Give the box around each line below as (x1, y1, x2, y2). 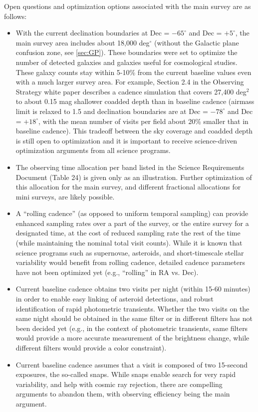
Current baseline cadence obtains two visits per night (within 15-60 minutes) (15, 283, 251, 294)
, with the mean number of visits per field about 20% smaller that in (38, 115, 249, 126)
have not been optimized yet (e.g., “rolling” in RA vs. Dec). (15, 266, 199, 277)
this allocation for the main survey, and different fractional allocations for (15, 181, 241, 192)
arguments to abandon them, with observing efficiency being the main (15, 388, 230, 399)
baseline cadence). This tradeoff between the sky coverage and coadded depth (15, 125, 253, 136)
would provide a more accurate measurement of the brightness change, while (15, 332, 250, 343)
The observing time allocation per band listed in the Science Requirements (15, 161, 245, 172)
